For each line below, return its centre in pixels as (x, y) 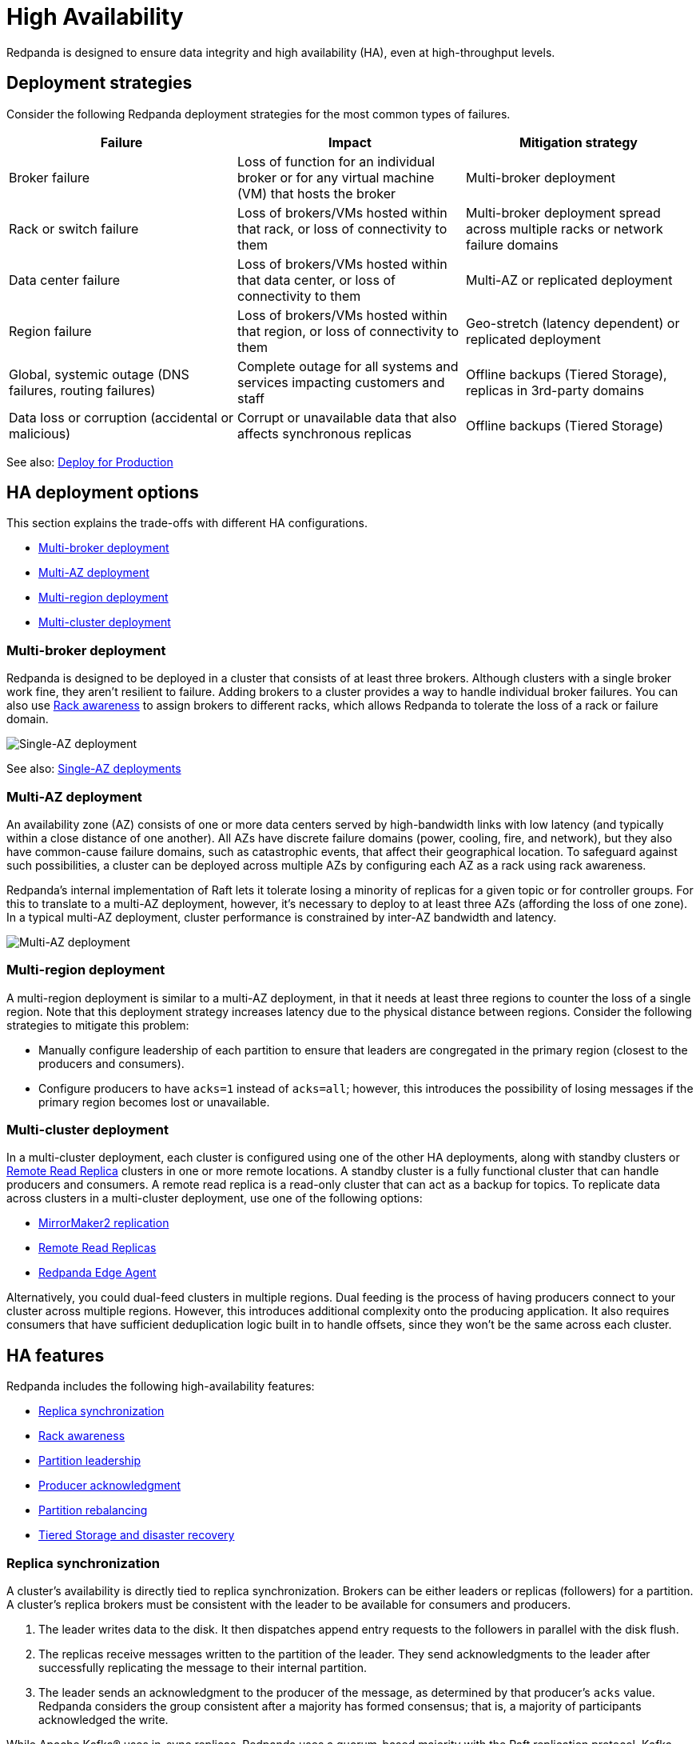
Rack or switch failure (74, 228)
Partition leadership (90, 1461)
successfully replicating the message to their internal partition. (203, 1668)
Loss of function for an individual (336, 161)
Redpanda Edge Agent (97, 1273)
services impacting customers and (341, 382)
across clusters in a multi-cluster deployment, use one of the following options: (215, 1198)
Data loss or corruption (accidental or (121, 417)
